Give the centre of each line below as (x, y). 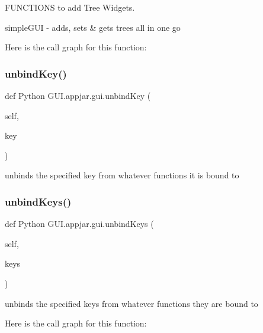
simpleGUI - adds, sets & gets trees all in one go (93, 27)
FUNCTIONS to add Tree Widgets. (70, 7)
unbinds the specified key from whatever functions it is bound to (122, 175)
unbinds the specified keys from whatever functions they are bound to (131, 303)
